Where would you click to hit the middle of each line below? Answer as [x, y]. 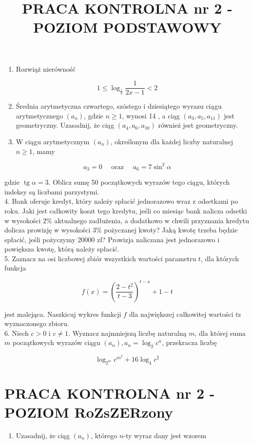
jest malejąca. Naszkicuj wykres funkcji [63, 314]
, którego [104, 435]
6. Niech [17, 333]
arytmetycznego [39, 115]
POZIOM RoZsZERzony [89, 412]
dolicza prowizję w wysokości [48, 230]
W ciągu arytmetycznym [53, 141]
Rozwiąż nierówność [46, 68]
